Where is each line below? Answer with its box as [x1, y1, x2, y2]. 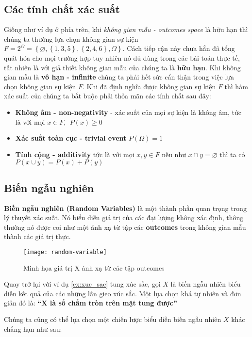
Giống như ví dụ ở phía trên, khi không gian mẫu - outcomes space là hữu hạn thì [4, 24, 248, 34]
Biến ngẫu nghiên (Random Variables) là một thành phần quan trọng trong [4, 203, 247, 213]
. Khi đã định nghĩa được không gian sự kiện [82, 81, 216, 91]
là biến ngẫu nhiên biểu [170, 279, 241, 289]
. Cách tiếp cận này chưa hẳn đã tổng [122, 43, 235, 53]
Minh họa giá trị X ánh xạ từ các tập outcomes [23, 262, 165, 273]
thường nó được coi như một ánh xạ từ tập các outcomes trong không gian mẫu [4, 222, 246, 232]
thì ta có [219, 149, 245, 159]
